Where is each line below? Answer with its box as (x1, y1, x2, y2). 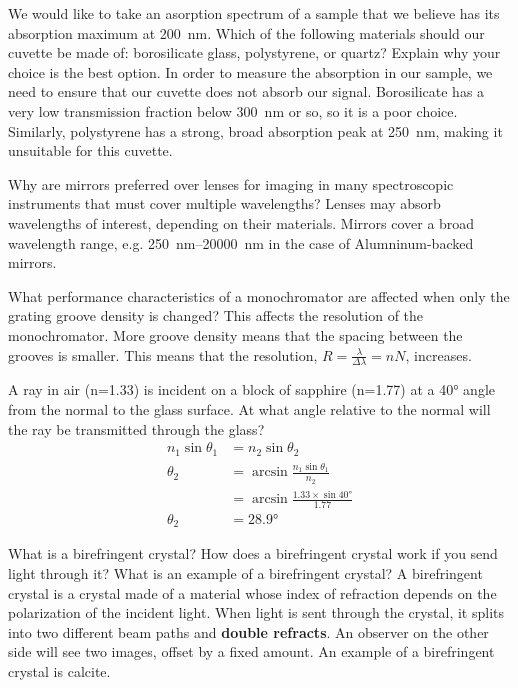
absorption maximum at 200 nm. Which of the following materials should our (8, 22, 485, 43)
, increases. (405, 344, 472, 365)
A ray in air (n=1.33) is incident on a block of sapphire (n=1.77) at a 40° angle (8, 379, 495, 400)
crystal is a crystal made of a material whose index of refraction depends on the (8, 582, 497, 603)
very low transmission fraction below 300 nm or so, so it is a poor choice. (8, 100, 458, 121)
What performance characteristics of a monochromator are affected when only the (8, 285, 510, 306)
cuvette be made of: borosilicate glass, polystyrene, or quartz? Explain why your (8, 42, 501, 63)
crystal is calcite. (8, 661, 111, 681)
